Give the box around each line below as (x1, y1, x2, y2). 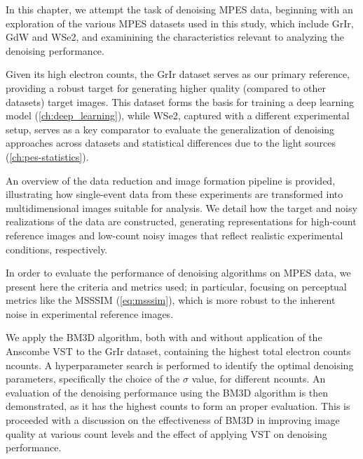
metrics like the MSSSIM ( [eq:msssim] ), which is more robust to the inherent (6, 293, 336, 307)
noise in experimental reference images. (6, 306, 174, 321)
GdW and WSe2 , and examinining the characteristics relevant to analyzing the (6, 29, 345, 44)
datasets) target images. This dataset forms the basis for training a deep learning (6, 94, 355, 109)
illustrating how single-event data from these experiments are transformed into (6, 187, 343, 201)
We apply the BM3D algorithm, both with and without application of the (6, 330, 322, 345)
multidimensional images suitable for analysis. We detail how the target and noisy (6, 200, 357, 215)
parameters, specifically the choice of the (6, 371, 180, 386)
